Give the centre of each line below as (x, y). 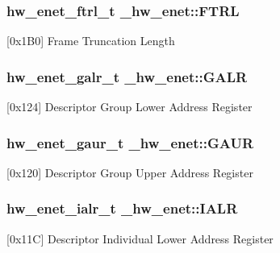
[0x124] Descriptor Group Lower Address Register (130, 107)
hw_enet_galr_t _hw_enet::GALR (127, 76)
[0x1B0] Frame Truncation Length (91, 41)
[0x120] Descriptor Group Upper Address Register (130, 172)
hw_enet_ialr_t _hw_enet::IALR (122, 208)
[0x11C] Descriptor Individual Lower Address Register (140, 238)
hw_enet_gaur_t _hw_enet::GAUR (130, 142)
